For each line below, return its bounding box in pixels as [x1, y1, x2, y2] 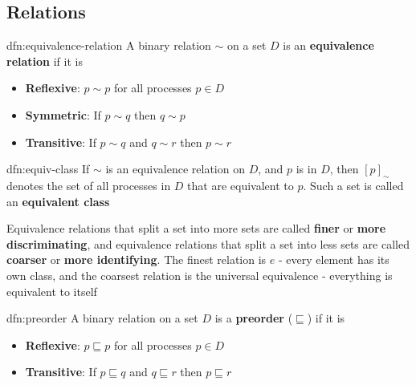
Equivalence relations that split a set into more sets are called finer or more [6, 220, 386, 237]
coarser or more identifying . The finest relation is [6, 251, 267, 268]
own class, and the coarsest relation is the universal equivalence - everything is [6, 266, 393, 283]
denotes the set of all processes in [6, 176, 171, 193]
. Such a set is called [303, 176, 404, 193]
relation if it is [6, 52, 83, 69]
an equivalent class [6, 192, 110, 209]
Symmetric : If [25, 106, 101, 123]
